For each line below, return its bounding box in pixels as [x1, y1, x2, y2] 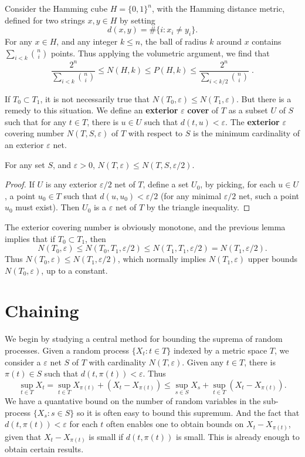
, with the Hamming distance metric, [151, 2, 285, 14]
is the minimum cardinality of [193, 127, 300, 139]
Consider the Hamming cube [5, 2, 108, 14]
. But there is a [236, 92, 292, 105]
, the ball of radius [140, 35, 207, 47]
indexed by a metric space [173, 344, 267, 357]
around [216, 35, 242, 47]
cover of [187, 104, 219, 116]
